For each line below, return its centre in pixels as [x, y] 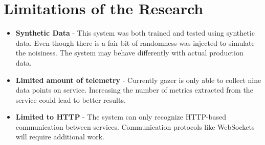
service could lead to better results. [71, 99]
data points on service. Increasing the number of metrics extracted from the [134, 90]
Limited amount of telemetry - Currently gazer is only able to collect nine [138, 80]
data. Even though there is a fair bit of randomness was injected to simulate [135, 42]
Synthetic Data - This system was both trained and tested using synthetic [135, 33]
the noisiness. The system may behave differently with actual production [129, 53]
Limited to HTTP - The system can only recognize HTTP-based [121, 117]
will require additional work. [60, 137]
